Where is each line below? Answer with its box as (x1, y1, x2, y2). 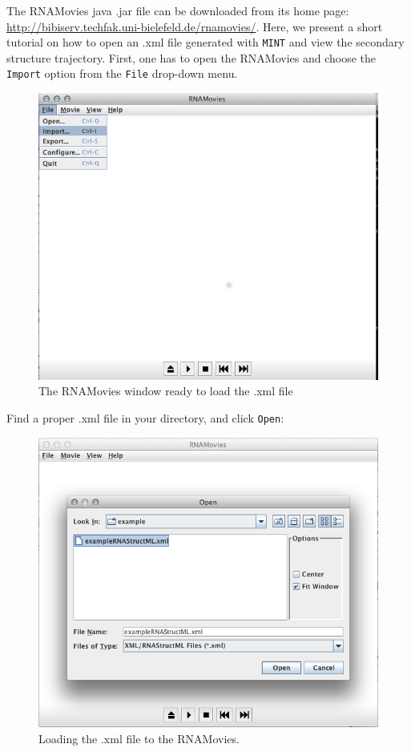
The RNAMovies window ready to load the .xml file (38, 382, 293, 399)
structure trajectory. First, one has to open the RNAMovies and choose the (6, 49, 377, 66)
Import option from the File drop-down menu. (6, 65, 238, 82)
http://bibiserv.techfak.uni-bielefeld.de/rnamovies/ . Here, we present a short (6, 18, 383, 34)
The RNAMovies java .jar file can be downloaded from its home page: (6, 2, 349, 18)
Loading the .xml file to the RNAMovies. (38, 730, 240, 747)
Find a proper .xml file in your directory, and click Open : (6, 409, 284, 426)
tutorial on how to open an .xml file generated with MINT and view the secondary (6, 34, 405, 51)
